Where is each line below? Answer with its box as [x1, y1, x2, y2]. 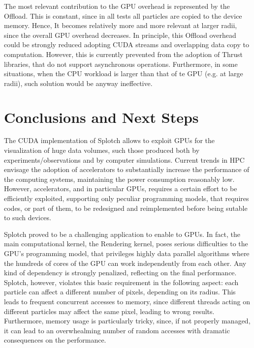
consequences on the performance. [4, 335, 106, 345]
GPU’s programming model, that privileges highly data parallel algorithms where [4, 248, 250, 258]
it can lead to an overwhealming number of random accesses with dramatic [4, 325, 230, 335]
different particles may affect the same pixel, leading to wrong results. [4, 306, 215, 316]
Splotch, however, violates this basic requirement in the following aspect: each [4, 277, 239, 287]
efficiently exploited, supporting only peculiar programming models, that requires [4, 193, 249, 203]
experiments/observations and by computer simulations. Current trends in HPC [4, 154, 245, 165]
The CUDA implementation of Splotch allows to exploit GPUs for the [4, 135, 215, 145]
